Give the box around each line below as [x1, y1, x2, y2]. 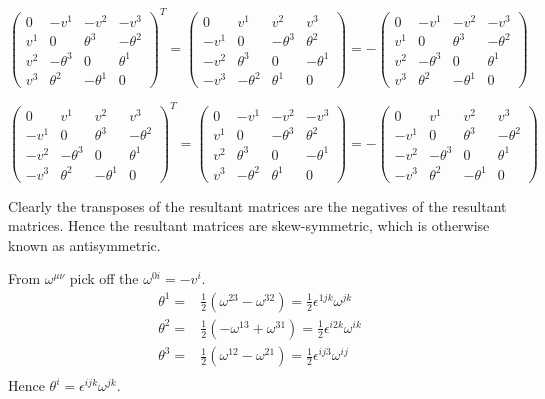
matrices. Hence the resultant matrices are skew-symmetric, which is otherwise [8, 215, 490, 236]
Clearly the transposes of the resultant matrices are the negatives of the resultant [8, 195, 507, 216]
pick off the [69, 268, 139, 289]
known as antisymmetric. [8, 234, 161, 255]
